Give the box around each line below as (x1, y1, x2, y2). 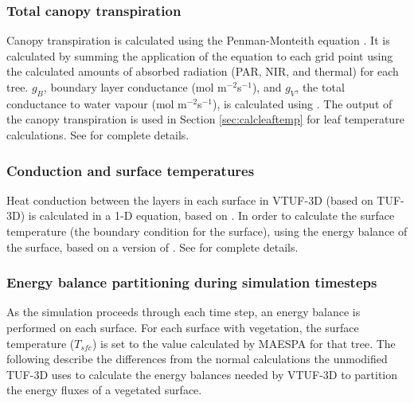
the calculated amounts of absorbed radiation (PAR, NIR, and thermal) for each (6, 63, 399, 80)
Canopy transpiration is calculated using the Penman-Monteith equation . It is (6, 32, 390, 49)
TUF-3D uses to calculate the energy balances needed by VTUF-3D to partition (6, 366, 398, 382)
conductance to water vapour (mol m (6, 95, 187, 112)
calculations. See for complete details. (6, 126, 189, 143)
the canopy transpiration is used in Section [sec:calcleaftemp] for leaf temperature (6, 111, 404, 127)
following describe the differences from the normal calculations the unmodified (6, 350, 388, 367)
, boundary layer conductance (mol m (43, 79, 227, 95)
